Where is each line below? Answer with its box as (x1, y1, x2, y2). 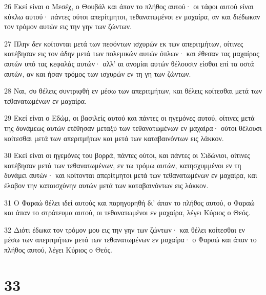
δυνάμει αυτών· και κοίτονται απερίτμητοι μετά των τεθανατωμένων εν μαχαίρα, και (4, 170, 257, 180)
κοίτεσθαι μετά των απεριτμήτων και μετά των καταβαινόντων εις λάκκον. (4, 132, 224, 143)
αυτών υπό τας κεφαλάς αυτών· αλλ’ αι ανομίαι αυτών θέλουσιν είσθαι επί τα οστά (4, 58, 254, 69)
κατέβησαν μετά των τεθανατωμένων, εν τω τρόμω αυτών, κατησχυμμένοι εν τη (4, 160, 241, 170)
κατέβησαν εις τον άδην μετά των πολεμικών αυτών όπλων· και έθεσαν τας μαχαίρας (4, 48, 259, 59)
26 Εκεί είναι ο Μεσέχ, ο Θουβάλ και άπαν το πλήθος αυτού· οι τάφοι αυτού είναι (4, 1, 254, 11)
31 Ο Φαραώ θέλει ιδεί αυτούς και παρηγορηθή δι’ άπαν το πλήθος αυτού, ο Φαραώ (4, 197, 255, 208)
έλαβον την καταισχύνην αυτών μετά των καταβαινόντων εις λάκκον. (4, 179, 209, 190)
